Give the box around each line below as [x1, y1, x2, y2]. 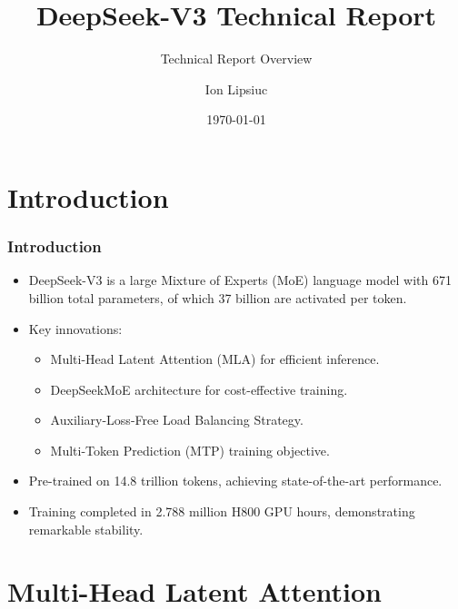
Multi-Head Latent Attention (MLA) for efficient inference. [50, 349, 380, 368]
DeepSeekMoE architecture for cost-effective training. [50, 379, 348, 398]
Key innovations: [28, 319, 123, 338]
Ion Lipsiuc [204, 79, 268, 98]
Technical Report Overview [160, 49, 313, 68]
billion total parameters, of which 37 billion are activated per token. [28, 288, 407, 307]
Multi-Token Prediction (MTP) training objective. [50, 440, 330, 459]
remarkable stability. [28, 519, 144, 538]
